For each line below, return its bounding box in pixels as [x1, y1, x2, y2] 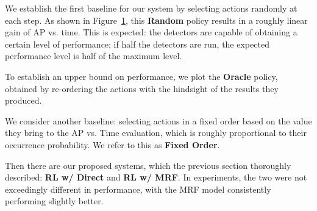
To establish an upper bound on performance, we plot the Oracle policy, [5, 70, 278, 82]
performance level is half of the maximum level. [5, 49, 182, 62]
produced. [5, 94, 42, 107]
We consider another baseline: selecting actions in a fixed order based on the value [5, 114, 312, 127]
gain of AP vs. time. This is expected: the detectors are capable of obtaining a [5, 26, 297, 38]
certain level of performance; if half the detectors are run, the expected [5, 37, 269, 50]
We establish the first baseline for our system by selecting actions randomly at [5, 2, 297, 14]
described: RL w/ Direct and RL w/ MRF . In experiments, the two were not [5, 171, 307, 184]
